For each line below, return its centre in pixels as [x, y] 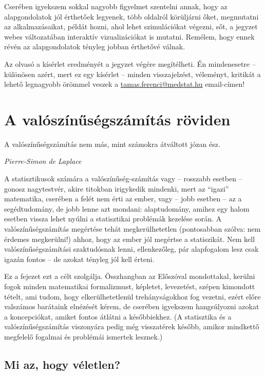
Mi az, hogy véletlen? [62, 364]
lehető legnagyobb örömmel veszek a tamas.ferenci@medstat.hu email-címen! [125, 84]
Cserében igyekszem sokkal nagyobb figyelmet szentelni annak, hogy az [116, 6]
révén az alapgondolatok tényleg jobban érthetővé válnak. [95, 46]
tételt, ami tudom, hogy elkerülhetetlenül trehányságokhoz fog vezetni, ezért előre [132, 296]
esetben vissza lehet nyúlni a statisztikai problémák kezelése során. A [113, 219]
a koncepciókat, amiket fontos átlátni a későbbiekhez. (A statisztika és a [118, 316]
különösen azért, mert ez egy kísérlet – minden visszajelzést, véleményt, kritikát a [132, 74]
